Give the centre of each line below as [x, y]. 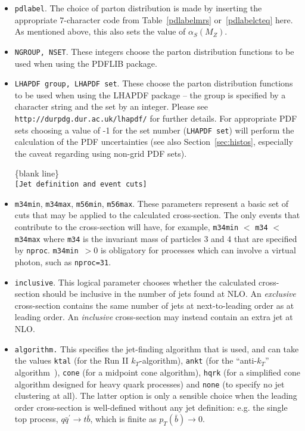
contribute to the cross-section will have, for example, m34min [127, 226]
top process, [36, 419]
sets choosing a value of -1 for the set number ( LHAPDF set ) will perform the [154, 130]
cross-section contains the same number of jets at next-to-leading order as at [154, 305]
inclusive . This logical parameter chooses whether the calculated [135, 282]
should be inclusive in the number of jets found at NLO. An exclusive [169, 294]
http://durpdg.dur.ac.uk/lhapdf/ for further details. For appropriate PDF [156, 118]
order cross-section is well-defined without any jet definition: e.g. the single [151, 407]
